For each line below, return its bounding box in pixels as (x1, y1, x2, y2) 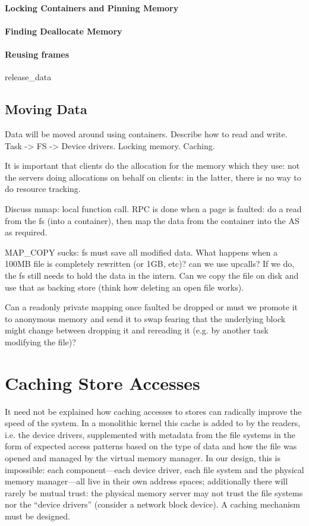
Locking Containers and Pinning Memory (5, 1, 179, 14)
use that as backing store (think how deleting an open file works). (5, 281, 244, 293)
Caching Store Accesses (5, 370, 200, 395)
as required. (5, 226, 48, 238)
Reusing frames (5, 48, 70, 60)
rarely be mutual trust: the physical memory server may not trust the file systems (5, 486, 303, 499)
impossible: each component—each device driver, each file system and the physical (5, 463, 304, 475)
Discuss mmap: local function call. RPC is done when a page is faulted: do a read (5, 202, 302, 215)
